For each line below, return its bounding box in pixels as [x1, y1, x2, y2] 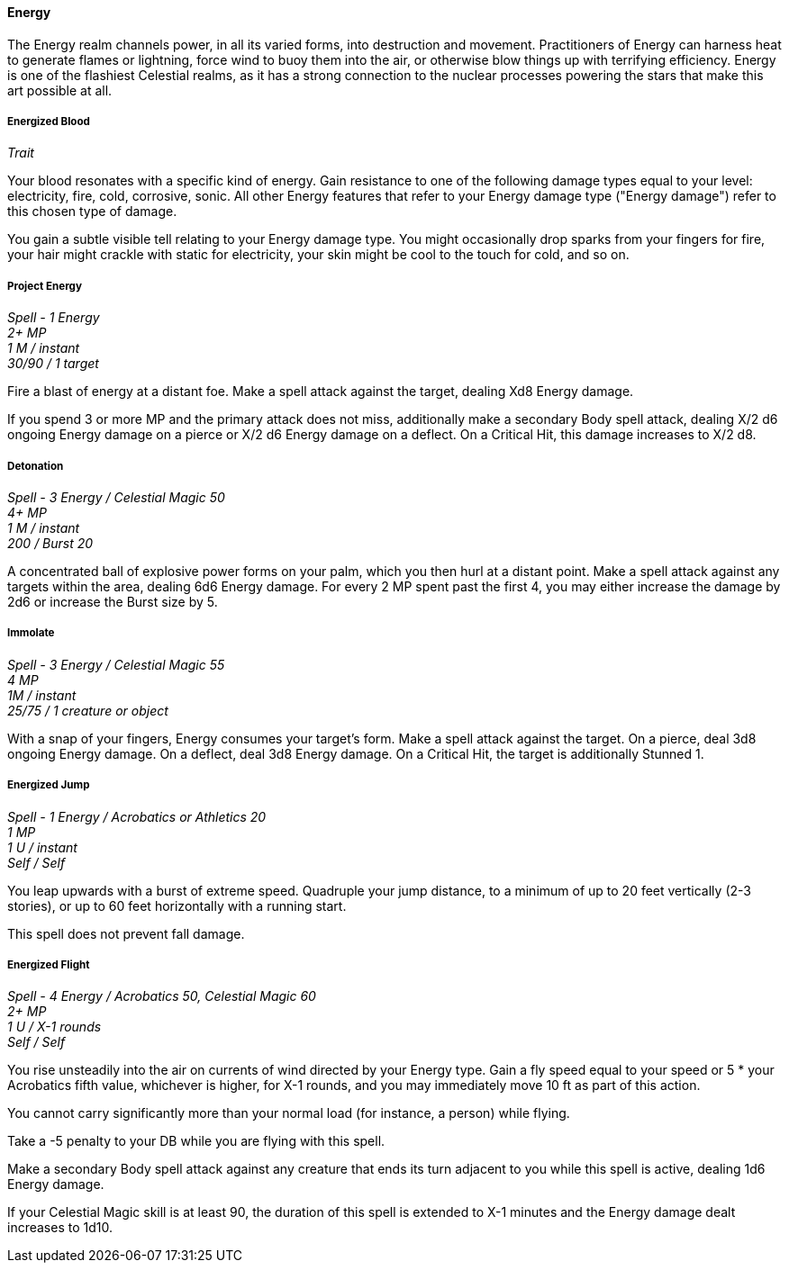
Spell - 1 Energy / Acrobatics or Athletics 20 [7, 808, 267, 824]
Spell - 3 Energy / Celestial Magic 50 [7, 489, 225, 505]
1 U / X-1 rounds [7, 1019, 102, 1035]
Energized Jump [7, 779, 90, 792]
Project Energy [7, 279, 82, 293]
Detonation [7, 459, 64, 473]
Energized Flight [7, 958, 90, 971]
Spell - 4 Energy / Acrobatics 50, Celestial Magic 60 [7, 988, 316, 1004]
